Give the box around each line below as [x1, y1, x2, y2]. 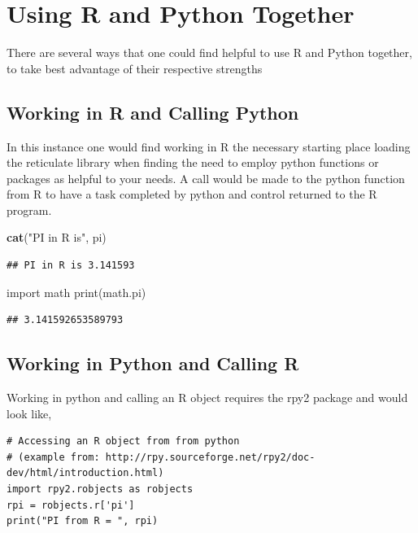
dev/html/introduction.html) [7, 467, 164, 479]
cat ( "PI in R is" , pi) [7, 229, 107, 246]
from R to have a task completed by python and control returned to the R [7, 186, 377, 203]
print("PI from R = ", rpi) [7, 515, 159, 527]
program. [7, 201, 52, 218]
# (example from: [7, 451, 100, 463]
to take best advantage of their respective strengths [7, 59, 263, 76]
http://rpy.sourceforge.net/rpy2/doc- [105, 451, 316, 463]
